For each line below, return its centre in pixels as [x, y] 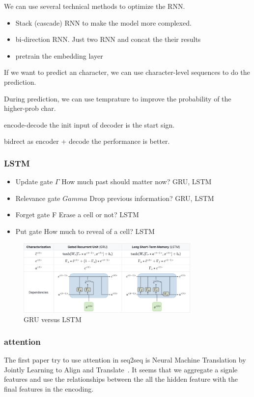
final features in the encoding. [49, 388]
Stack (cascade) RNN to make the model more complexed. [103, 22]
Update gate [34, 182]
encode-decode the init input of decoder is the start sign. [89, 124]
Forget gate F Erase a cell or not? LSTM [77, 215]
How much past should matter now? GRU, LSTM [137, 182]
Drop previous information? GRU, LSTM [152, 198]
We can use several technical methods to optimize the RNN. [95, 6]
